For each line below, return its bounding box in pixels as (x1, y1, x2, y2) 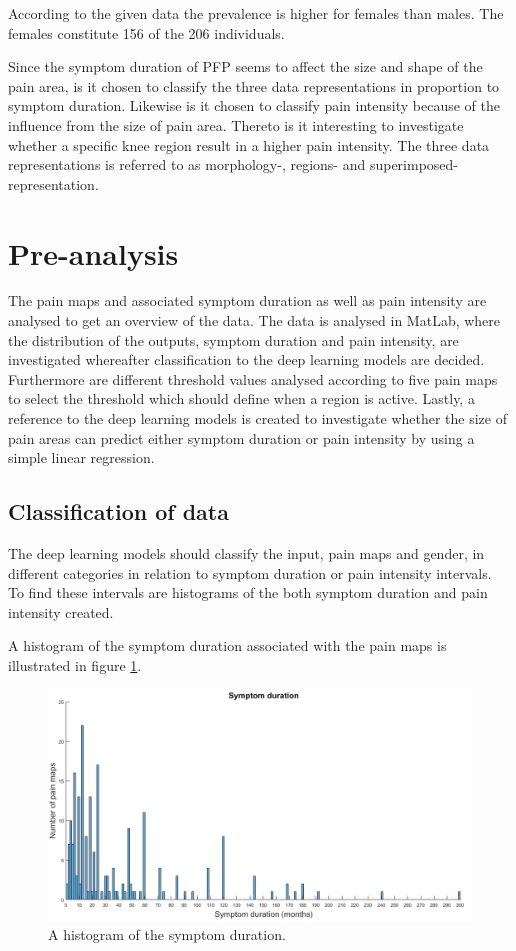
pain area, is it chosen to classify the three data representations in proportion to (8, 75, 500, 96)
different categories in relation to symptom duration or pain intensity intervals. (8, 562, 492, 583)
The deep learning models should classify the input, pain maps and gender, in (8, 543, 485, 564)
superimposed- (369, 154, 459, 175)
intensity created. (8, 601, 114, 622)
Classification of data (8, 496, 229, 527)
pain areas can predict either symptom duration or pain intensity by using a (8, 427, 475, 448)
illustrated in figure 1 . (8, 654, 142, 675)
